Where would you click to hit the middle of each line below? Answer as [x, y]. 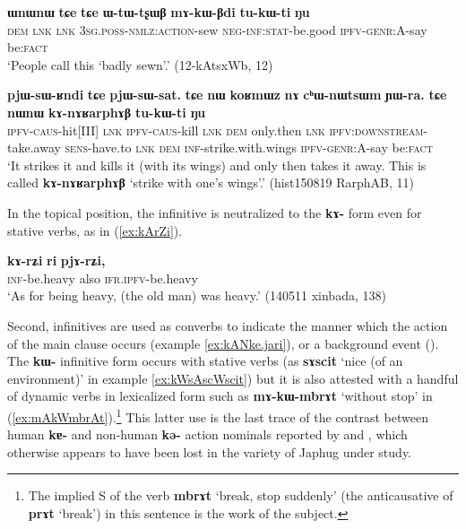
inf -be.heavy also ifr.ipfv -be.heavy [103, 278]
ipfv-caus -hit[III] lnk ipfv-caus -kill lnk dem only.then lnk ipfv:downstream [216, 130]
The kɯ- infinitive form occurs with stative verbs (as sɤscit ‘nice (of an [205, 361]
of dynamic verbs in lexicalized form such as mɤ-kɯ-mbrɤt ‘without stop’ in [220, 396]
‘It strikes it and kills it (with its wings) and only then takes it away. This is [217, 165]
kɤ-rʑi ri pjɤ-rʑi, [56, 260]
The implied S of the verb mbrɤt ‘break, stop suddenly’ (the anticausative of [241, 495]
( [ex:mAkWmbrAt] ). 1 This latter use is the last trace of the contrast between [218, 415]
